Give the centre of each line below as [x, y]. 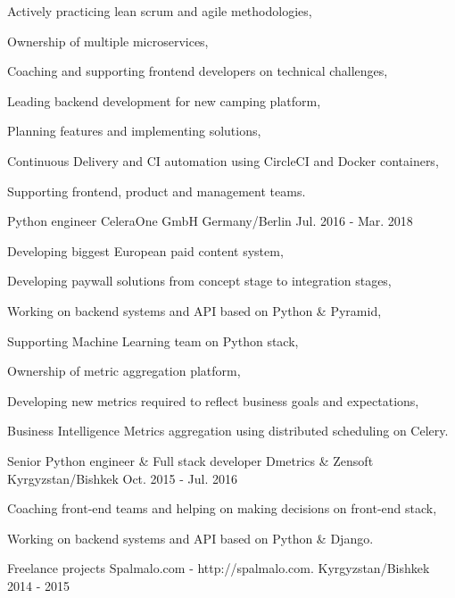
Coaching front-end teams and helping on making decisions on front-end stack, [222, 508]
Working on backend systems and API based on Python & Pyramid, [194, 310]
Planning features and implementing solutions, [134, 131]
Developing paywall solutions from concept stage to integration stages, [199, 281]
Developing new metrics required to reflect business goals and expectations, [213, 400]
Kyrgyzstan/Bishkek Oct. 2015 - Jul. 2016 [123, 478]
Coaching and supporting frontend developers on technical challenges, [198, 71]
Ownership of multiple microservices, [108, 41]
